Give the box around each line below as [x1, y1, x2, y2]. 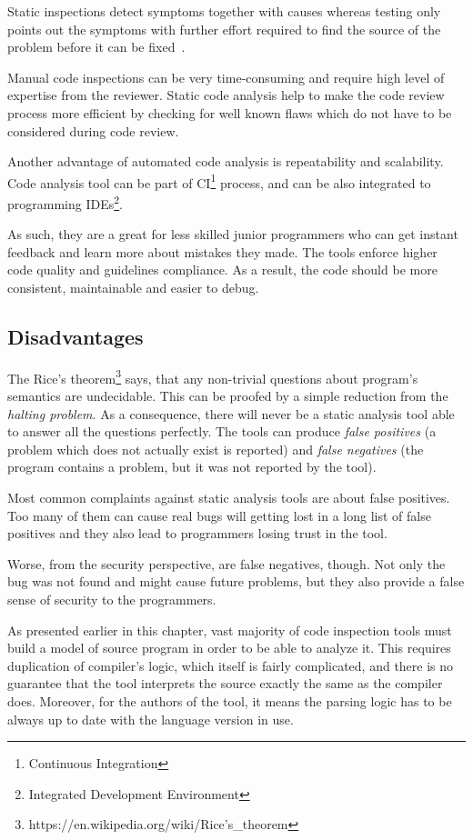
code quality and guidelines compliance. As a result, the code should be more [7, 260, 438, 279]
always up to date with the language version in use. [7, 709, 294, 728]
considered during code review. [7, 121, 179, 140]
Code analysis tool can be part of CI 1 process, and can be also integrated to [7, 170, 431, 192]
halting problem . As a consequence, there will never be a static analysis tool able [7, 404, 455, 423]
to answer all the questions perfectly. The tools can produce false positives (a [7, 422, 437, 441]
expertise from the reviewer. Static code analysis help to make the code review [7, 85, 445, 105]
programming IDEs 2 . [7, 192, 123, 213]
